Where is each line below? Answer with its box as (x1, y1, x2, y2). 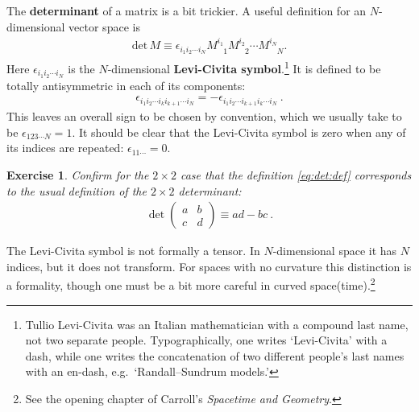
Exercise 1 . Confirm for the (6, 167, 149, 183)
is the (68, 60, 95, 76)
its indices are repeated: (6, 139, 124, 156)
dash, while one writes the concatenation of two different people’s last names (25, 347, 404, 364)
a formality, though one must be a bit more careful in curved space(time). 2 (6, 274, 375, 294)
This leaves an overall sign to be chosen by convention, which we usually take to (6, 108, 402, 125)
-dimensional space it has (272, 242, 397, 259)
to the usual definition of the (6, 182, 147, 199)
